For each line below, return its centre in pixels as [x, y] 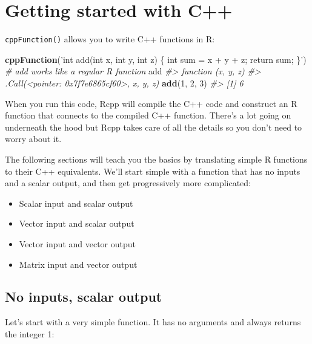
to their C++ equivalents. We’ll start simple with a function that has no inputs [153, 171]
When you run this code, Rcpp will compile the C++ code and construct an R [151, 103]
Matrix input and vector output [78, 264]
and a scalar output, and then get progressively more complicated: [128, 183]
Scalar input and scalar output [76, 203]
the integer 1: [30, 333]
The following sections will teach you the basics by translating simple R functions [156, 159]
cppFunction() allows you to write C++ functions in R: [110, 39]
